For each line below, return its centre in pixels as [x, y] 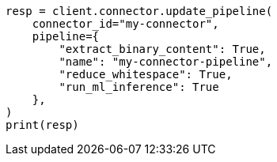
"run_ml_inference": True [139, 87]
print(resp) [42, 125]
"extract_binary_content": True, [162, 49]
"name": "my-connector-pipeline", [166, 62]
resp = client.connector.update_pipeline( [139, 11]
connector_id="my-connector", [125, 24]
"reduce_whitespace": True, [146, 74]
